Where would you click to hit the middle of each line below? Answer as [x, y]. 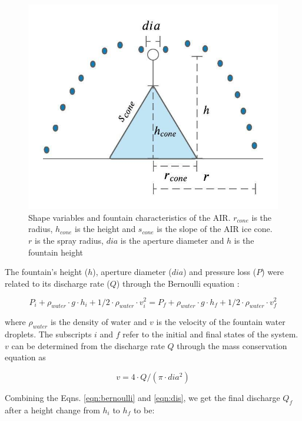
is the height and [105, 229]
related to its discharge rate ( [57, 283]
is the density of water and [99, 322]
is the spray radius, [69, 241]
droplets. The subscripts [48, 334]
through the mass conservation [232, 345]
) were [273, 272]
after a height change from [52, 410]
